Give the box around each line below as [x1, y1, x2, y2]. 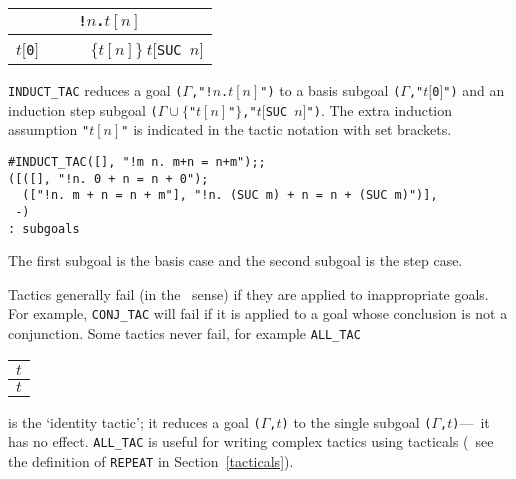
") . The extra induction [306, 99, 453, 120]
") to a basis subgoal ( [260, 80, 401, 100]
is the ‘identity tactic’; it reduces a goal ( [8, 411, 261, 432]
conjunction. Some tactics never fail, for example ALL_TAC [8, 323, 361, 344]
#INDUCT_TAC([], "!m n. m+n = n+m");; [8, 154, 266, 169]
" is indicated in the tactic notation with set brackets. [121, 119, 452, 140]
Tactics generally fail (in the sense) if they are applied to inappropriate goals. [8, 283, 489, 304]
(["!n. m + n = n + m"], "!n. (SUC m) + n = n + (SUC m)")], [22, 188, 438, 203]
